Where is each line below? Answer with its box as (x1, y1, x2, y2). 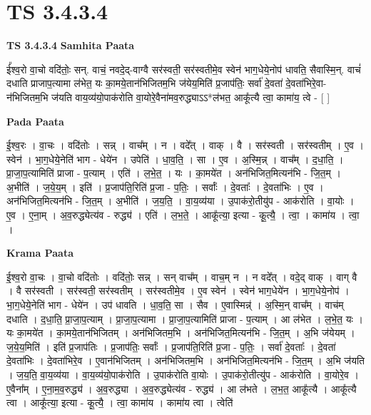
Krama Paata (6, 245, 73, 260)
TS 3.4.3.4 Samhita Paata (6, 38, 135, 53)
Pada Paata (6, 113, 64, 128)
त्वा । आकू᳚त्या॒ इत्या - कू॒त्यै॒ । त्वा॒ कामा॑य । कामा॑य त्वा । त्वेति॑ (6, 395, 233, 410)
